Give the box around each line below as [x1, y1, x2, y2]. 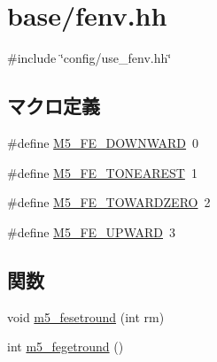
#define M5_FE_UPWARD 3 [7, 222, 175, 241]
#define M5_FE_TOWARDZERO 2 [7, 193, 211, 212]
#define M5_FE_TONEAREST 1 [7, 163, 198, 181]
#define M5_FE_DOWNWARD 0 [7, 133, 199, 151]
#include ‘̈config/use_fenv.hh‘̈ [7, 49, 172, 67]
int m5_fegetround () [7, 337, 124, 356]
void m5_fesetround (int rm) [7, 307, 165, 326]
